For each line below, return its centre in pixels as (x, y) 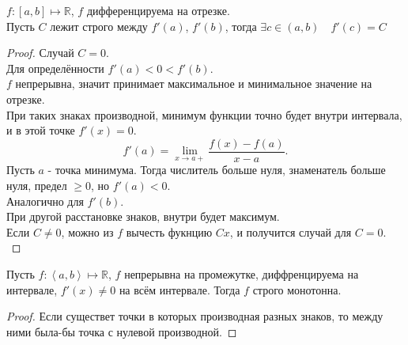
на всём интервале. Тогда (179, 289)
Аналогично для (45, 201)
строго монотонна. (297, 289)
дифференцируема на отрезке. (158, 10)
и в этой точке (41, 130)
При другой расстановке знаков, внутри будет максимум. (143, 216)
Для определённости (55, 68)
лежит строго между (99, 26)
